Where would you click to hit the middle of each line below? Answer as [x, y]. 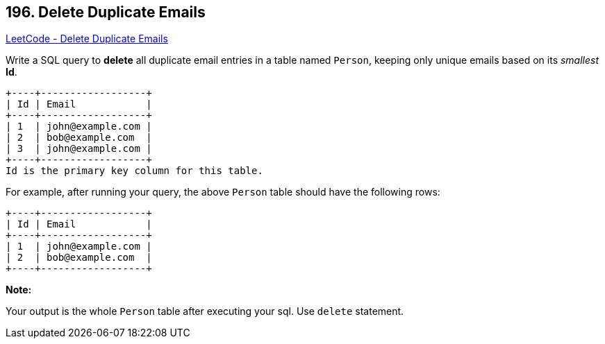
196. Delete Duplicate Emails [106, 12]
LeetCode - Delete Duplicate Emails [87, 39]
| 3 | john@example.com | [79, 149]
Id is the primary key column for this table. [134, 171]
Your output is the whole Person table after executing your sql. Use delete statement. [205, 311]
